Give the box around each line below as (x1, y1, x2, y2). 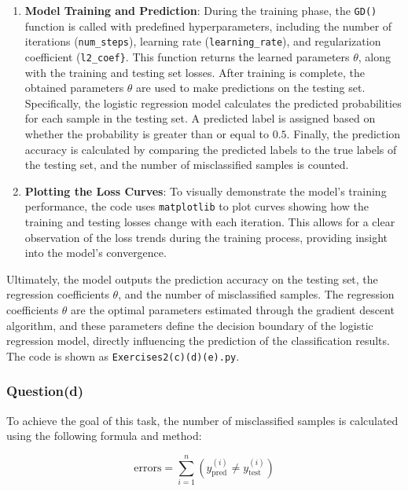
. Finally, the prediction (286, 125, 401, 141)
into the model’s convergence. (24, 244, 167, 261)
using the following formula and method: (6, 427, 202, 444)
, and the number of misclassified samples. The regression (118, 286, 395, 302)
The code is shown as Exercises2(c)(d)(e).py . (6, 347, 240, 364)
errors (134, 462, 162, 474)
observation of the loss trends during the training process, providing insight (24, 229, 388, 245)
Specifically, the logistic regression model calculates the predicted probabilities (24, 94, 402, 111)
